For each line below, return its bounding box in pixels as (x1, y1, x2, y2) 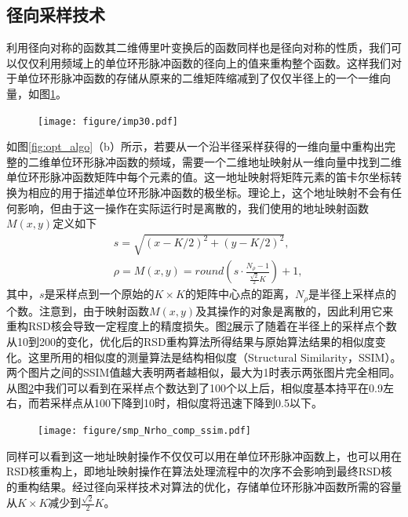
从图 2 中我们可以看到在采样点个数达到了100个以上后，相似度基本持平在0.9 (6, 379, 383, 395)
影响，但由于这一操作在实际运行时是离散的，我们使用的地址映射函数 (16, 199, 369, 216)
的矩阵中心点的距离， (184, 286, 295, 302)
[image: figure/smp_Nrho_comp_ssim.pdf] (38, 425, 252, 437)
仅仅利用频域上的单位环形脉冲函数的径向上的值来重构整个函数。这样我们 (16, 54, 391, 71)
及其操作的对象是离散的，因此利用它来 (195, 302, 394, 319)
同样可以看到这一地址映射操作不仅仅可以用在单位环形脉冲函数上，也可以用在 (6, 447, 402, 464)
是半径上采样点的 (308, 286, 397, 302)
